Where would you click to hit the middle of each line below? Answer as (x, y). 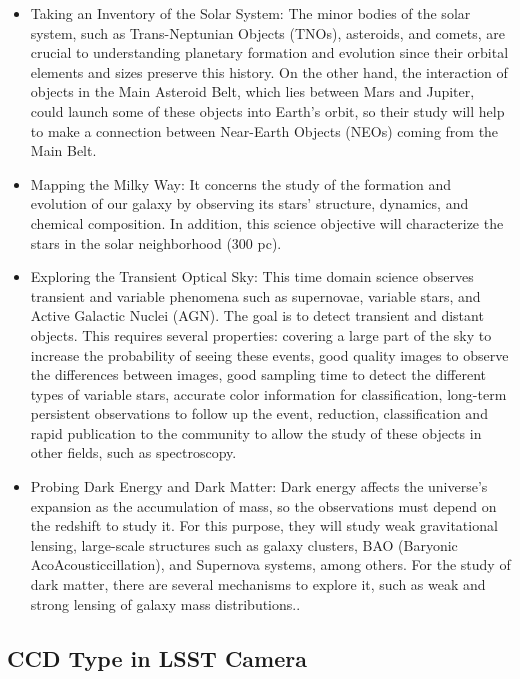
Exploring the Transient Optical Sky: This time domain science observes (252, 276)
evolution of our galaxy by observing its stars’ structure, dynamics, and (249, 203)
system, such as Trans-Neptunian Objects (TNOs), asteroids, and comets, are (267, 32)
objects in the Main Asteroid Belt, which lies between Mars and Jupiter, (252, 91)
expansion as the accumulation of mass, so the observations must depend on (263, 505)
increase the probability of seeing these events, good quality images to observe (269, 354)
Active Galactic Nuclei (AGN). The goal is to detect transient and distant (257, 315)
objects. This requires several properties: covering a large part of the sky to (261, 334)
